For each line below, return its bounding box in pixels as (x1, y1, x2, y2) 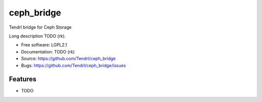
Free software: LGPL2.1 (21, 42, 67, 48)
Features (9, 75, 36, 84)
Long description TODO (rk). (9, 33, 66, 39)
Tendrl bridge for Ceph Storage (9, 24, 72, 30)
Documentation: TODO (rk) (21, 49, 75, 54)
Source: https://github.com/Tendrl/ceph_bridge (21, 56, 116, 62)
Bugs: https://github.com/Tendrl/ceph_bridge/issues (21, 62, 126, 68)
